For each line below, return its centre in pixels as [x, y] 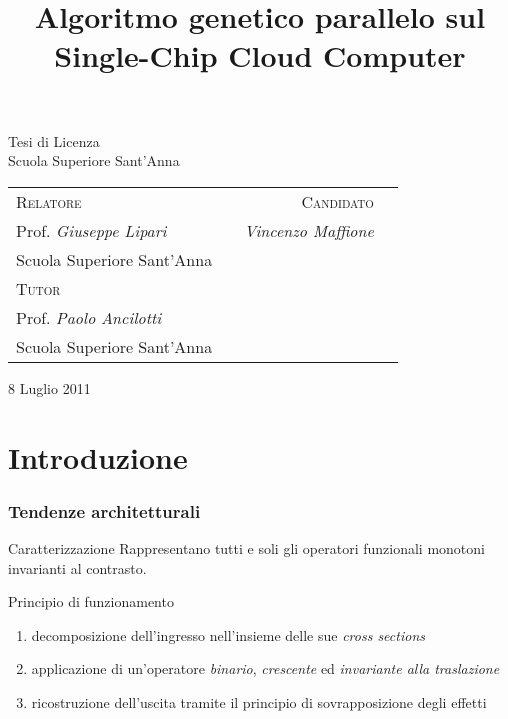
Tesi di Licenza [54, 140]
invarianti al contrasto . [77, 567]
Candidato [337, 201]
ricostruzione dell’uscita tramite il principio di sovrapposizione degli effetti [259, 701]
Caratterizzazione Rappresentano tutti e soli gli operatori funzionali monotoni [246, 547]
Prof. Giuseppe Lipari [91, 230]
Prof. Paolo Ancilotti [89, 317]
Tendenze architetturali [104, 510]
